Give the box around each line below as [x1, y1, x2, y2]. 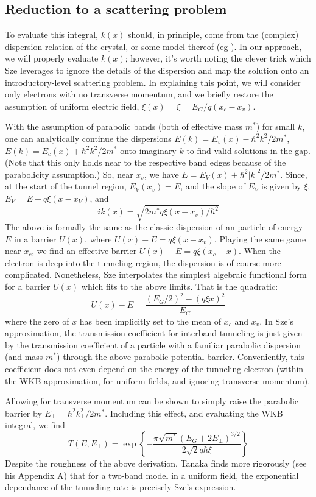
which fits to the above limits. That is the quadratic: [81, 280, 278, 293]
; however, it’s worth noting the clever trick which [125, 52, 311, 65]
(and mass [5, 350, 43, 363]
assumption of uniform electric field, [5, 99, 139, 112]
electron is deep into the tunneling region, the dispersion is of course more [5, 256, 281, 269]
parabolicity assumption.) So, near [5, 167, 133, 180]
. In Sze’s [259, 314, 293, 327]
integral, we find [5, 418, 65, 431]
